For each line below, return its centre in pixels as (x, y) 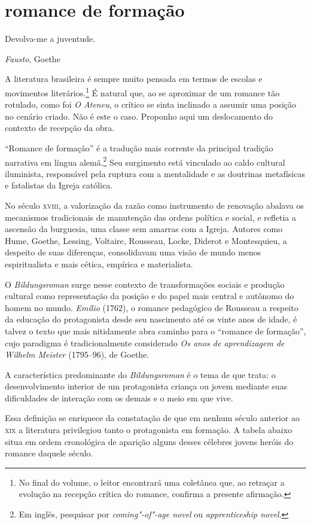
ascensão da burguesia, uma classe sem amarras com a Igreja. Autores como (144, 229)
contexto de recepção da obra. (60, 128)
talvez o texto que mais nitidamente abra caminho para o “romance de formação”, (155, 330)
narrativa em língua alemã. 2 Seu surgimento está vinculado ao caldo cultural (145, 161)
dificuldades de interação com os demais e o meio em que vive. (119, 397)
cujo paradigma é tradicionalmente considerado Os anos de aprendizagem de (145, 342)
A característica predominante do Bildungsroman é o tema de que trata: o (140, 374)
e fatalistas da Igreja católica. (59, 185)
